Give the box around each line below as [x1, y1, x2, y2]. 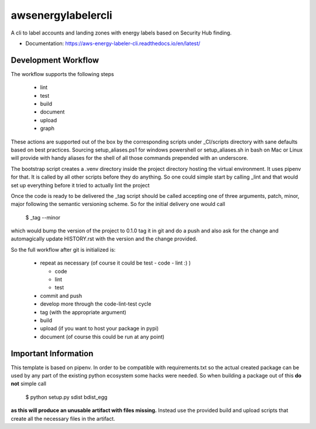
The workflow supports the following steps [11, 70, 114, 77]
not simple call [11, 380, 47, 387]
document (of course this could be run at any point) [40, 333, 165, 340]
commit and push [40, 292, 82, 299]
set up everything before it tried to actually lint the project [11, 181, 150, 188]
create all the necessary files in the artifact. [11, 415, 115, 422]
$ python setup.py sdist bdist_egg [25, 393, 108, 400]
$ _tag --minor [25, 214, 61, 221]
